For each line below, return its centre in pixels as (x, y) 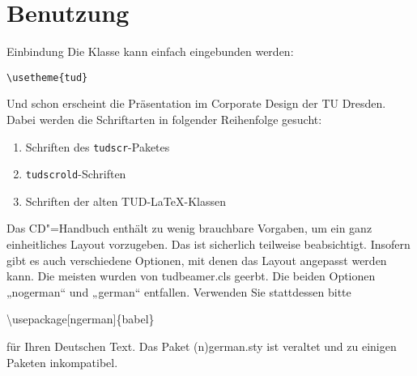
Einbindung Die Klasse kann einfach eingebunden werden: (150, 51)
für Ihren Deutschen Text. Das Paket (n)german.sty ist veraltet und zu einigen (202, 346)
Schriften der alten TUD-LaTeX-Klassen (126, 201)
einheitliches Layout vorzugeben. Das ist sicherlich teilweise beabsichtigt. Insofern (208, 244)
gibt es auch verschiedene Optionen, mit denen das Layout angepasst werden (197, 260)
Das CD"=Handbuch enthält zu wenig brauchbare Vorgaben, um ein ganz (189, 228)
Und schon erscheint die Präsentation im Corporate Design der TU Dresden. (196, 103)
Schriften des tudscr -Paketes (98, 146)
